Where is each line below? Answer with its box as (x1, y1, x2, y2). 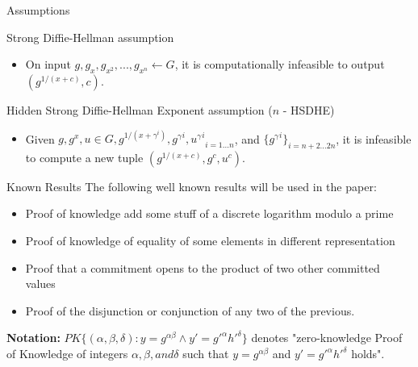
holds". (351, 345, 385, 362)
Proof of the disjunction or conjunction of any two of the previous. (25, 302, 355, 319)
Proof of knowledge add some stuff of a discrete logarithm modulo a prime (25, 205, 394, 222)
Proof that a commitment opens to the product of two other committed (25, 259, 380, 276)
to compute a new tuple (25, 148, 144, 165)
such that (182, 345, 229, 362)
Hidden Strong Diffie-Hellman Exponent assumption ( (6, 101, 273, 118)
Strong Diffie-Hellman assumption (6, 28, 174, 45)
